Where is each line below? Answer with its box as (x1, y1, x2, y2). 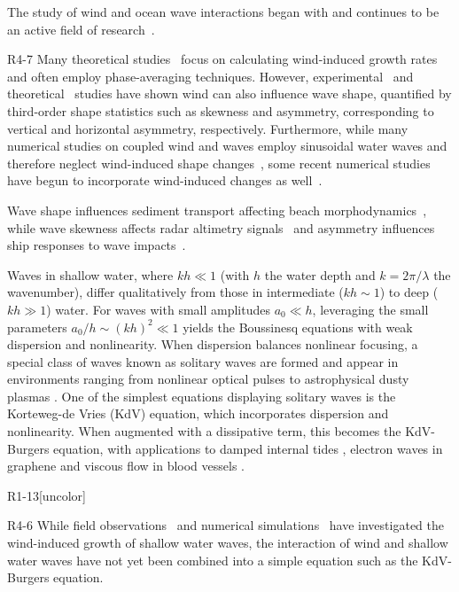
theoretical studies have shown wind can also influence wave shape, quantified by (7, 84, 452, 103)
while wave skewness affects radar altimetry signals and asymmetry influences (7, 218, 435, 237)
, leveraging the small (312, 300, 429, 318)
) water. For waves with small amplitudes (46, 300, 270, 318)
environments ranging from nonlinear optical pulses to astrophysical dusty (7, 370, 409, 388)
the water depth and (264, 265, 376, 284)
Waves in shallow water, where (7, 265, 174, 284)
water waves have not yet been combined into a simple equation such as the (7, 550, 418, 569)
